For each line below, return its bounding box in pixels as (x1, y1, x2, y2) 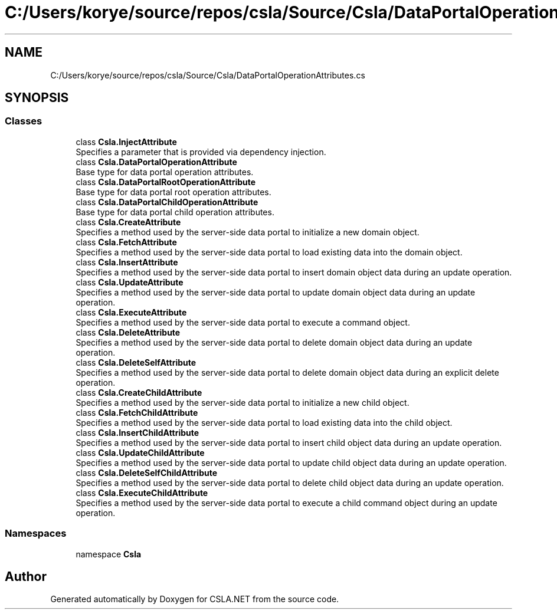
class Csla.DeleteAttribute (76, 327, 181, 337)
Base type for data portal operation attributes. (76, 166, 254, 177)
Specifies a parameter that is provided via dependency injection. (76, 146, 326, 157)
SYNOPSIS (5, 90, 69, 106)
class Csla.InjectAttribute (76, 136, 177, 147)
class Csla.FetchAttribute (76, 237, 177, 247)
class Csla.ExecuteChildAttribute (76, 487, 208, 498)
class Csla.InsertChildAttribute (76, 427, 199, 438)
